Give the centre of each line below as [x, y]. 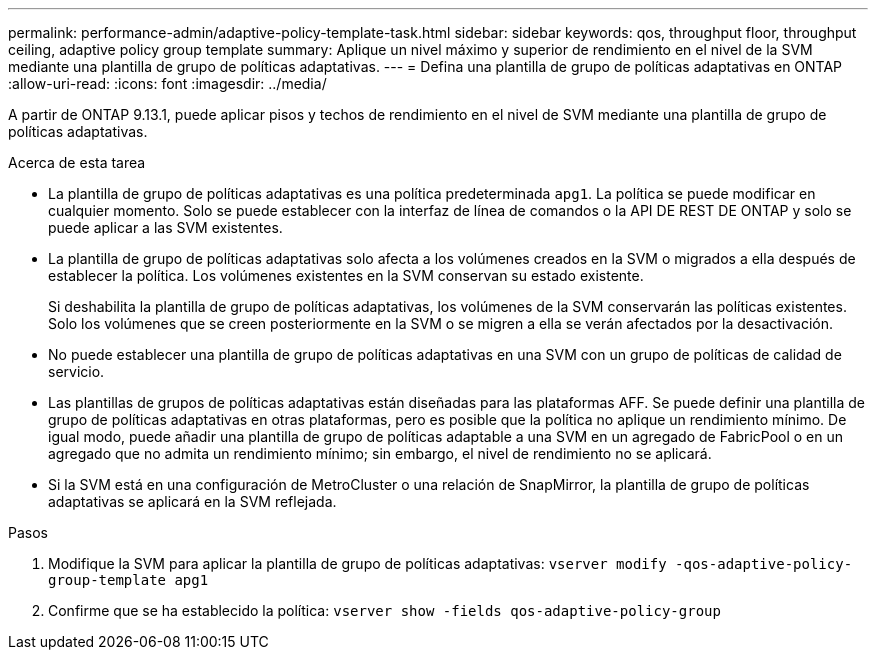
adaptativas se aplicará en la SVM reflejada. [192, 501]
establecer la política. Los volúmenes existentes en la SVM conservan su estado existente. [346, 275]
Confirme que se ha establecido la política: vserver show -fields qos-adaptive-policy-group [384, 610]
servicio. [76, 371]
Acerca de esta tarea [77, 162]
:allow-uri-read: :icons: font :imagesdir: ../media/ [167, 83]
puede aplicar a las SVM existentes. [165, 227]
